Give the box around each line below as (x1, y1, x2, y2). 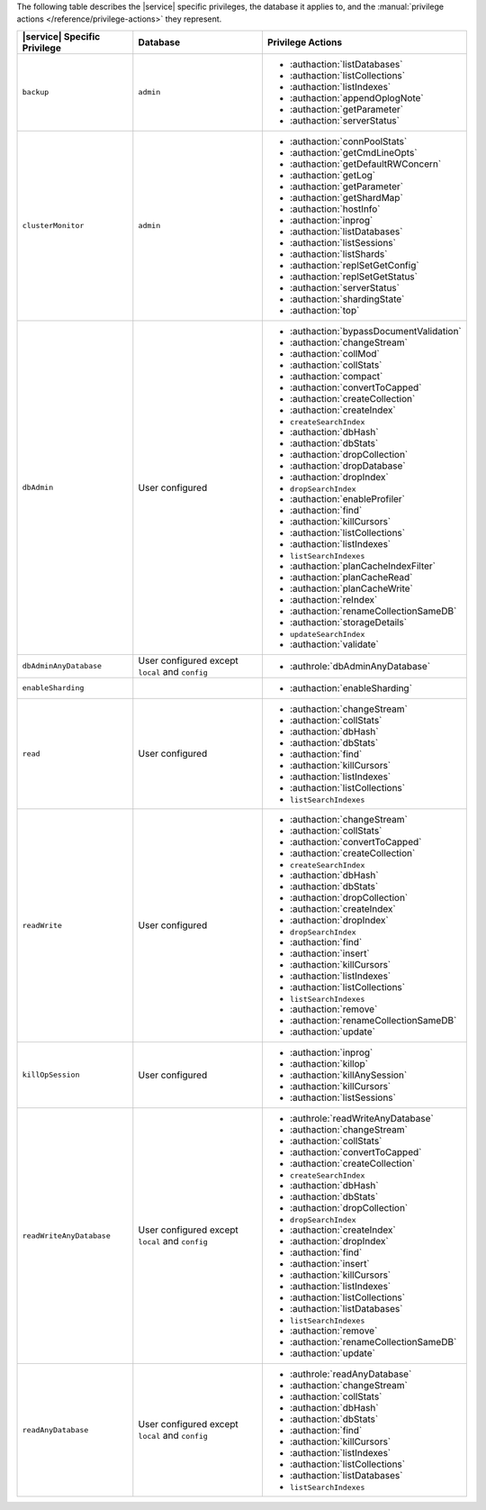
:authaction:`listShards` (289, 248, 388, 260)
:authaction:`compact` (289, 369, 383, 382)
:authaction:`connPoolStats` (289, 135, 408, 148)
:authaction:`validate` (289, 638, 380, 650)
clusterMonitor (22, 221, 85, 231)
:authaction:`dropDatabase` (289, 459, 406, 472)
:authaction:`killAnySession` (289, 1069, 408, 1081)
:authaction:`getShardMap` (289, 191, 404, 204)
